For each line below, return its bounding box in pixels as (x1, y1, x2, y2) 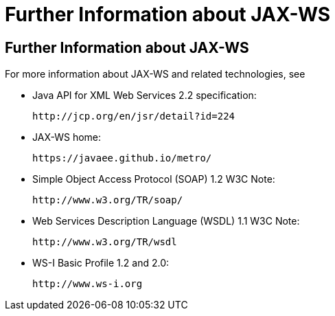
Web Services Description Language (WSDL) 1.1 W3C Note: (32, 215, 300, 227)
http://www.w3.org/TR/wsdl (32, 236, 177, 248)
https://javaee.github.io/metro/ (32, 153, 212, 164)
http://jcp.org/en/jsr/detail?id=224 (32, 111, 235, 122)
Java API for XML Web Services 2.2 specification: (32, 89, 257, 102)
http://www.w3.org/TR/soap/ (32, 194, 183, 206)
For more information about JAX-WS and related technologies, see (5, 68, 305, 80)
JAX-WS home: (32, 131, 102, 144)
